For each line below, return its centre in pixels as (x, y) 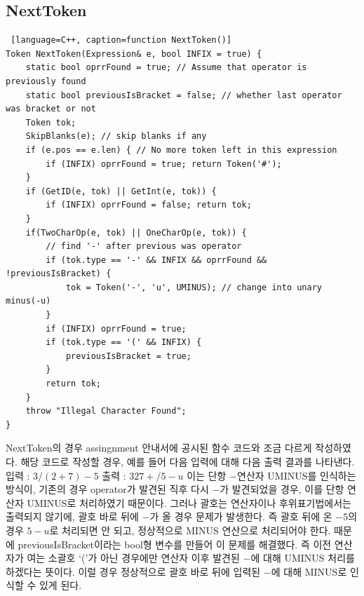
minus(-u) (28, 301)
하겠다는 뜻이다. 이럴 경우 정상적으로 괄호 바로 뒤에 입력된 (133, 571)
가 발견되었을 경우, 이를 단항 (282, 489)
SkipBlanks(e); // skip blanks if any (116, 136)
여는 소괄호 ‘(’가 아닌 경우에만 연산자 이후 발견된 (133, 558)
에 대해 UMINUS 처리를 (303, 558)
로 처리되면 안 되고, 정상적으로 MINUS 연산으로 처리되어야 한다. (190, 530)
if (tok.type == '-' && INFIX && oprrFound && (156, 260)
